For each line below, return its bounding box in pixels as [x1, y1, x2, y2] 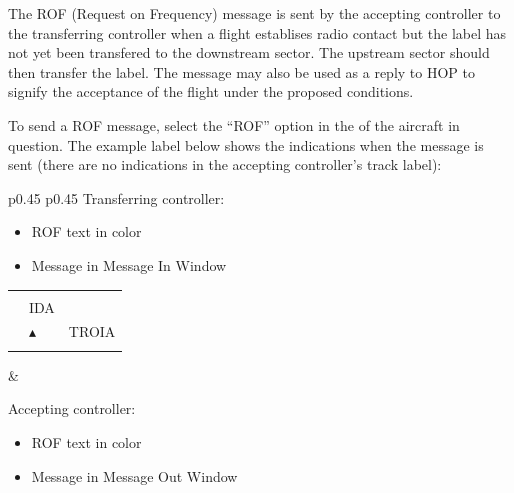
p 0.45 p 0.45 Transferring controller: [8, 187, 225, 208]
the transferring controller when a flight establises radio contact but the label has [8, 22, 507, 43]
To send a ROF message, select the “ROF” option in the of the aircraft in [8, 114, 460, 135]
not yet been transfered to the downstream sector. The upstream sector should [8, 42, 490, 63]
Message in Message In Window [31, 254, 227, 275]
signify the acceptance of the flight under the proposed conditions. [8, 81, 414, 102]
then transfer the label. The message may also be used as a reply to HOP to [8, 61, 475, 82]
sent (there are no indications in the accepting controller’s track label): [8, 154, 442, 175]
